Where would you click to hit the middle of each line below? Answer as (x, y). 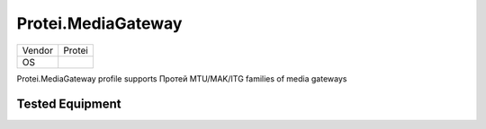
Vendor (38, 50)
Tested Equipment (69, 104)
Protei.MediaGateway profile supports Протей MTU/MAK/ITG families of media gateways (182, 78)
